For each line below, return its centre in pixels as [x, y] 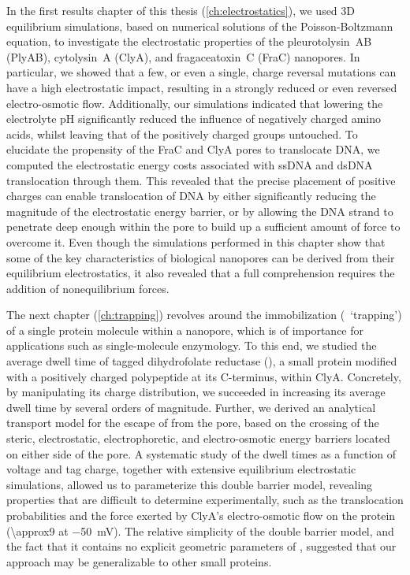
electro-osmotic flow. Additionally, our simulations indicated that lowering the [195, 103]
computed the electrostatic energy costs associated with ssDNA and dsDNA [190, 164]
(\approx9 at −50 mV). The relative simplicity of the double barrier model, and [200, 530]
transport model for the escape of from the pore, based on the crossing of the [193, 423]
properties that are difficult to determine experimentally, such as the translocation [205, 500]
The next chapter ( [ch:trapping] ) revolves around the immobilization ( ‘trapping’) [204, 315]
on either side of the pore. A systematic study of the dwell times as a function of [201, 453]
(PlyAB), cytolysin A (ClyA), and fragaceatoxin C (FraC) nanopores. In [183, 56]
